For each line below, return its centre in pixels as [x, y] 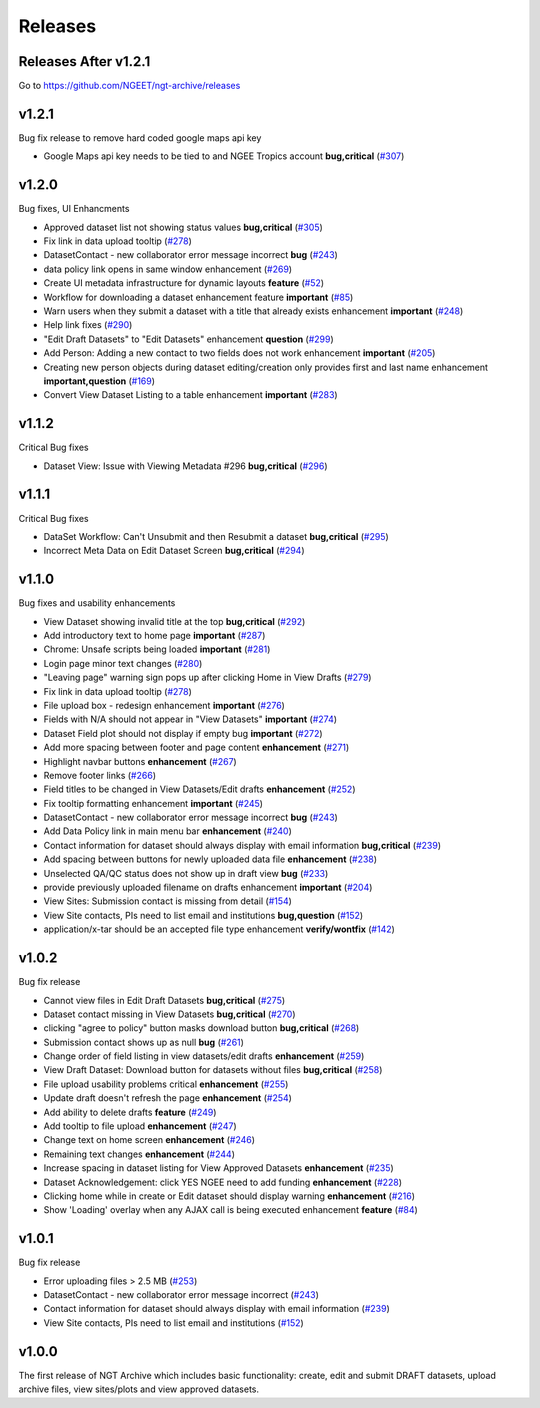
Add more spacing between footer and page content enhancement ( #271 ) [196, 747]
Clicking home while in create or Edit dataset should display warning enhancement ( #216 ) [229, 1196]
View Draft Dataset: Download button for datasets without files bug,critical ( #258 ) [213, 1070]
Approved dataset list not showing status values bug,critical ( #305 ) [183, 227]
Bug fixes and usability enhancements [97, 603]
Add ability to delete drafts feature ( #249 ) [130, 1112]
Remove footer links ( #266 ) [100, 775]
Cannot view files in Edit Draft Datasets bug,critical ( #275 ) [164, 1000]
